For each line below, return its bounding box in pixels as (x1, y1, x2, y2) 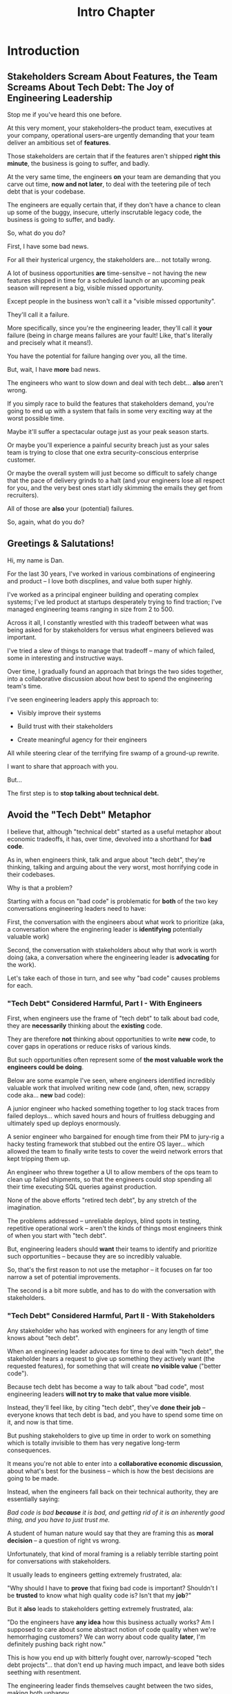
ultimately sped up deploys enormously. (7, 1119, 121, 1127)
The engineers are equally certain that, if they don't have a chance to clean (7, 201, 221, 209)
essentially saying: (7, 1495, 60, 1503)
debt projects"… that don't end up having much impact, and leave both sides (7, 1661, 225, 1669)
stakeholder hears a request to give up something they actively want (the (7, 1355, 215, 1363)
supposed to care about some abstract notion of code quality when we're (7, 1626, 216, 1634)
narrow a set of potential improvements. (7, 1272, 121, 1281)
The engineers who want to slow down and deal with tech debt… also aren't (7, 379, 224, 387)
